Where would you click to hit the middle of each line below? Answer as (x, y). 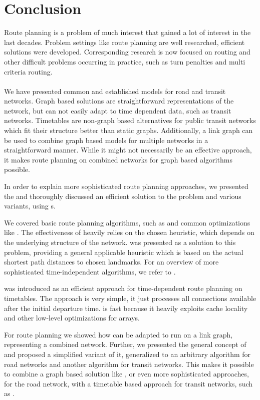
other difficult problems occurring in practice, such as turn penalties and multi (125, 61)
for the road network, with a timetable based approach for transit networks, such (128, 383)
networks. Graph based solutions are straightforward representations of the (119, 101)
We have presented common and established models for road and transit (115, 91)
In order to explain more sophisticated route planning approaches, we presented (126, 186)
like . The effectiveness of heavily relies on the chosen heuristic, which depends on (129, 232)
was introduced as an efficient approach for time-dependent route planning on (123, 288)
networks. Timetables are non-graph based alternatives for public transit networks (130, 120)
